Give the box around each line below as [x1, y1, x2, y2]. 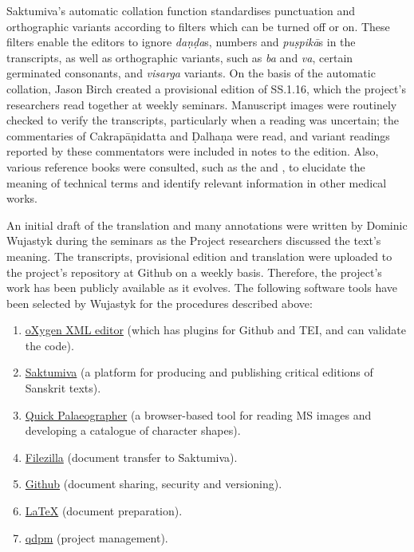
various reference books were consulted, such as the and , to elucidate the [6, 158, 365, 175]
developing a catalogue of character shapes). [25, 422, 241, 439]
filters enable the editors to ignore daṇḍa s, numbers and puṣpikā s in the [6, 34, 356, 50]
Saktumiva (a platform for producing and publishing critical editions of [25, 364, 373, 380]
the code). [25, 337, 74, 353]
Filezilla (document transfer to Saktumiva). [25, 448, 238, 465]
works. [6, 190, 38, 207]
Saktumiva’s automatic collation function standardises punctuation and [6, 2, 356, 18]
